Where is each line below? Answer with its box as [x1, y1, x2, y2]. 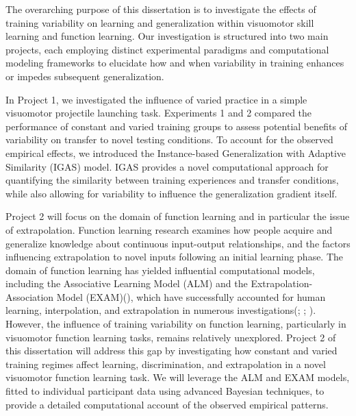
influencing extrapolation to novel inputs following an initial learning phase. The [5, 249, 344, 264]
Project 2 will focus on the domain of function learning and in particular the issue [5, 209, 350, 223]
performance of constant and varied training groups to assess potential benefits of [5, 119, 347, 133]
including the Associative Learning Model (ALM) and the [5, 276, 248, 291]
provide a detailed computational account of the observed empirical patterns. [5, 397, 329, 411]
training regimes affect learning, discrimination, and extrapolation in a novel [5, 356, 326, 371]
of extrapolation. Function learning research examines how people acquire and [5, 222, 333, 236]
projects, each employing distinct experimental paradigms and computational [5, 42, 329, 56]
